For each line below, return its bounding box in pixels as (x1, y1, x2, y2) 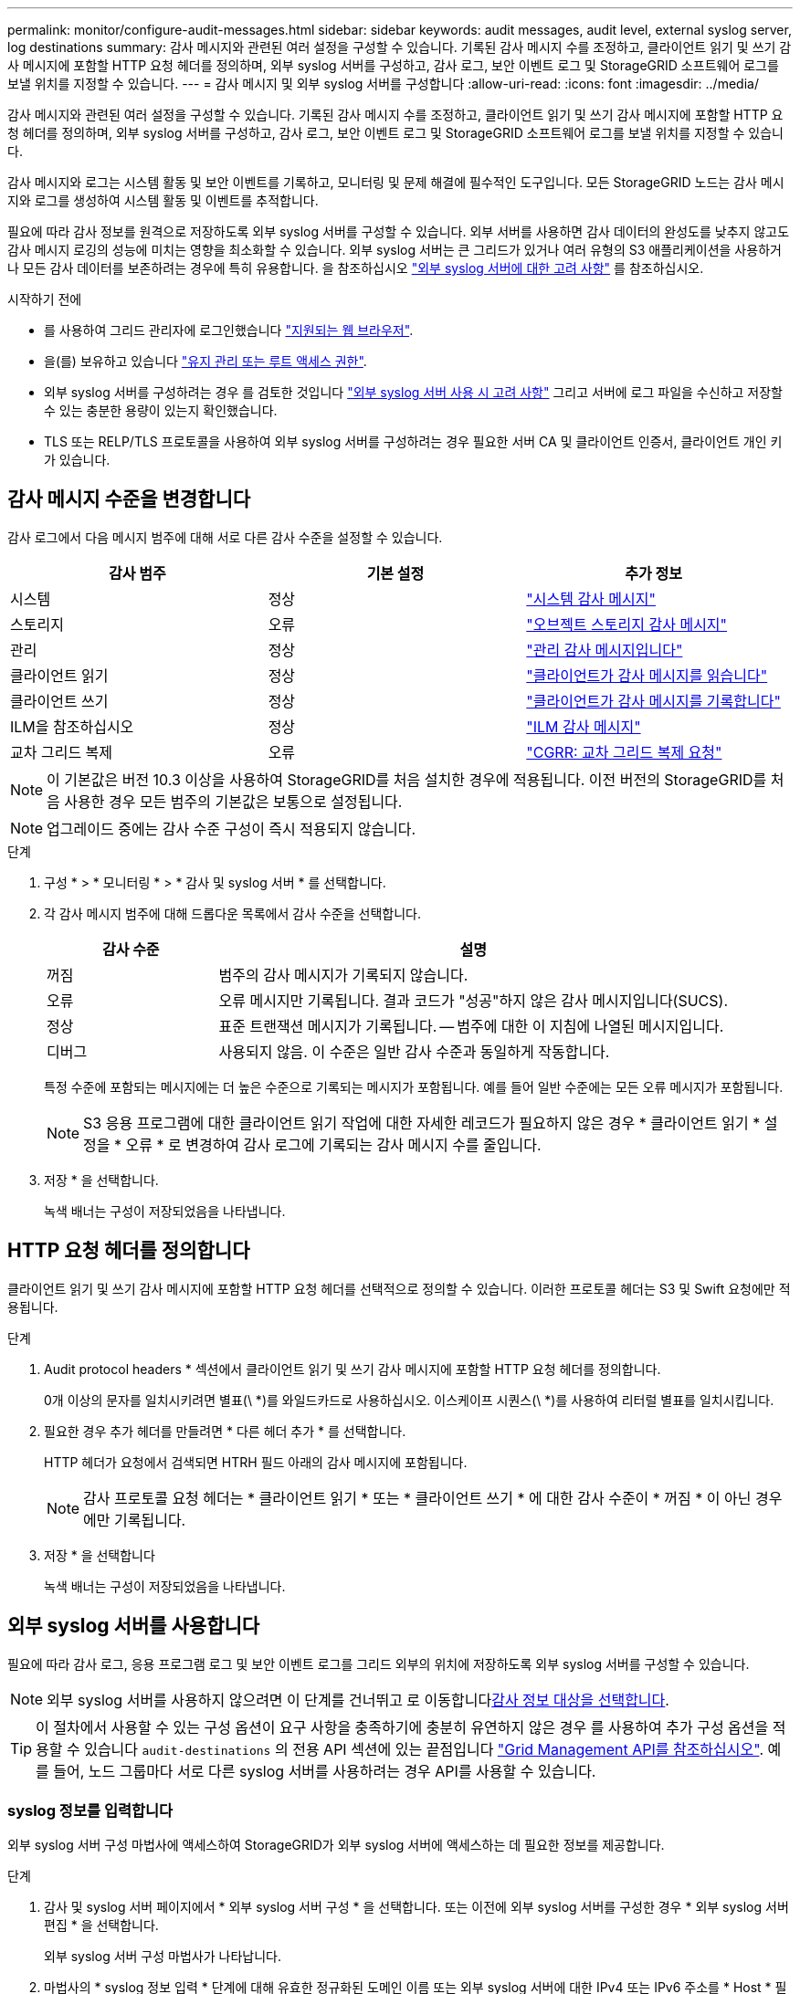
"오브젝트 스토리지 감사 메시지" (526, 614, 728, 634)
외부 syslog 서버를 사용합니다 (7, 1614, 260, 1638)
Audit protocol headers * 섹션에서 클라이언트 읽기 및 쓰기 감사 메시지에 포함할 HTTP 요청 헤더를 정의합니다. (44, 1360, 661, 1377)
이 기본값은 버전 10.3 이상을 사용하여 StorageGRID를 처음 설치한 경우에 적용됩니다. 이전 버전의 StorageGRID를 (47, 770, 767, 789)
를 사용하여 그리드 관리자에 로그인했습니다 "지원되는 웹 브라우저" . (44, 322, 414, 338)
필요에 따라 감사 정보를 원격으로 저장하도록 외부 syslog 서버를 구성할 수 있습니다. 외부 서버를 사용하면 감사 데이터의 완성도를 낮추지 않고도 (7, 224, 790, 239)
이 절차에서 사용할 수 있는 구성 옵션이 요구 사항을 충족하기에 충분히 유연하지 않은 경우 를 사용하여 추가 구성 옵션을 (36, 1717, 769, 1737)
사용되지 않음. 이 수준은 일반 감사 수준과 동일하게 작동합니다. (218, 1042, 610, 1061)
